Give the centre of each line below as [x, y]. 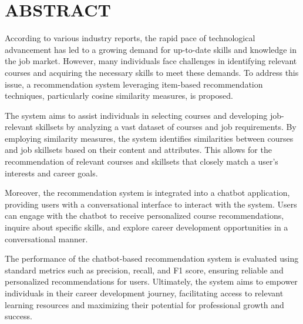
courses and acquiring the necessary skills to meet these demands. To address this [152, 72]
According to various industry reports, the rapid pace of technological [130, 38]
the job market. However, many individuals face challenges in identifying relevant [151, 61]
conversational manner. [46, 238]
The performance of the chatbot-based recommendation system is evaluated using [152, 258]
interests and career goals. [51, 173]
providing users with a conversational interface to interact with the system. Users [151, 204]
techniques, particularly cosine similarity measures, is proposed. [119, 96]
